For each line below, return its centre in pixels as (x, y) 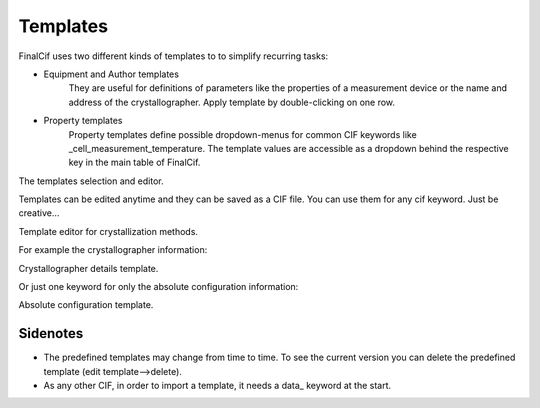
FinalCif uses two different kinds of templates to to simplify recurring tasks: (173, 56)
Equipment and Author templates (111, 74)
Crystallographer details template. (88, 268)
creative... (39, 213)
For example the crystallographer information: (113, 250)
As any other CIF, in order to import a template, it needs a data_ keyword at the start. (217, 386)
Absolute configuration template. (86, 305)
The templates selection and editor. (91, 181)
